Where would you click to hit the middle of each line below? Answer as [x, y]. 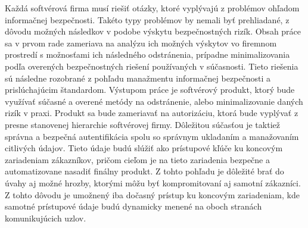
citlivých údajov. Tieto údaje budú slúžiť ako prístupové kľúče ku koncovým [144, 148]
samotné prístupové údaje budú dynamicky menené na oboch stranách [133, 206]
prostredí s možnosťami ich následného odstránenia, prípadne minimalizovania [147, 54]
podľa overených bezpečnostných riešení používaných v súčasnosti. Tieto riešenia [152, 66]
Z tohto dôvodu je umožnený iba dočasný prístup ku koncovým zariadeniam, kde [152, 194]
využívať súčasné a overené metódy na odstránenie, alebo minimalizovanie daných [154, 101]
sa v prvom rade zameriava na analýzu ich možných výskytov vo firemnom [141, 43]
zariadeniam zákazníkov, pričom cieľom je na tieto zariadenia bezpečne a [137, 159]
